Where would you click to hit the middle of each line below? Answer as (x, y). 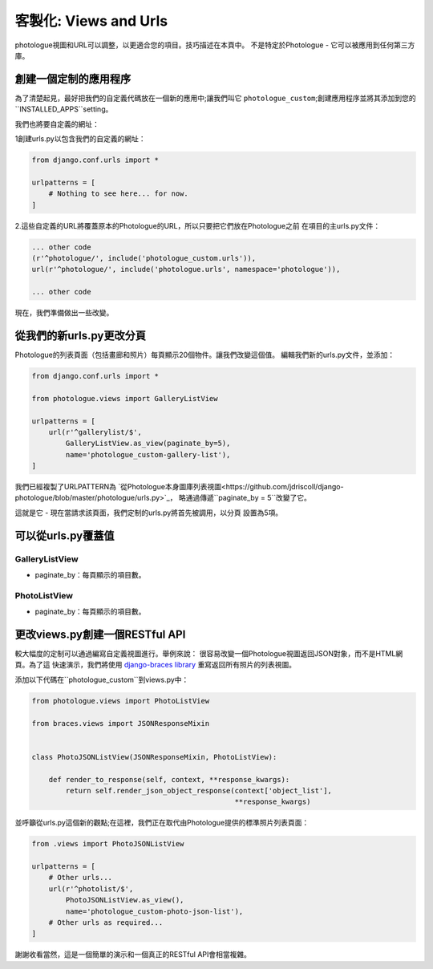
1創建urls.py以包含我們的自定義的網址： (80, 139)
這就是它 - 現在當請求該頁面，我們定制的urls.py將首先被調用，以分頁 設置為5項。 (149, 513)
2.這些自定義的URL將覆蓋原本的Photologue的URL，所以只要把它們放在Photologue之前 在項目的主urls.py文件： (198, 225)
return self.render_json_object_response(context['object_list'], (199, 791)
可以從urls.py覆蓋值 (65, 535)
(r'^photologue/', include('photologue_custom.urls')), (144, 258)
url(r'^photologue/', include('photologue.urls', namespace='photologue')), (186, 270)
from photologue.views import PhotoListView (121, 701)
